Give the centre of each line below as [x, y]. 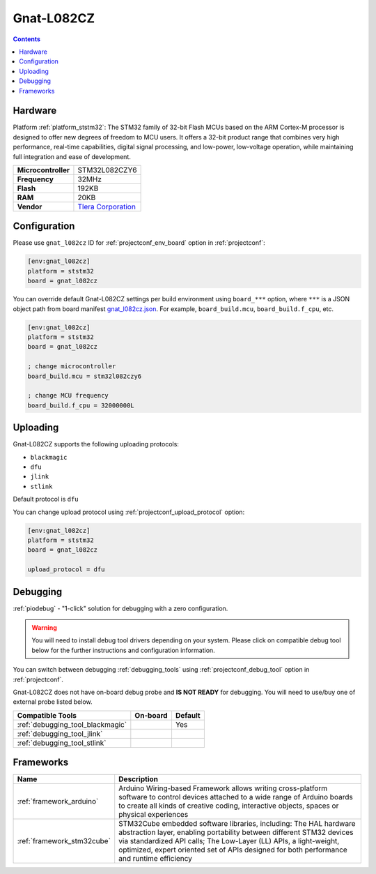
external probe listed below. [53, 702]
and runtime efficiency [156, 859]
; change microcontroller [72, 367]
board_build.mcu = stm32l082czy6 [85, 376]
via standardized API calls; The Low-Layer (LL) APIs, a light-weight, [229, 841]
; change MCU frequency [68, 395]
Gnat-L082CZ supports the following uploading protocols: [96, 444]
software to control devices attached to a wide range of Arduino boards [236, 797]
